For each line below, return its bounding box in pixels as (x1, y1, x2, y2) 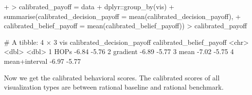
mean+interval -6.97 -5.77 (4, 56, 81, 66)
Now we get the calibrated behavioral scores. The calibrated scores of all (4, 72, 220, 82)
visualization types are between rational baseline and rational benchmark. (4, 82, 224, 92)
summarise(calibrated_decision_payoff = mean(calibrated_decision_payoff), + (4, 11, 241, 21)
